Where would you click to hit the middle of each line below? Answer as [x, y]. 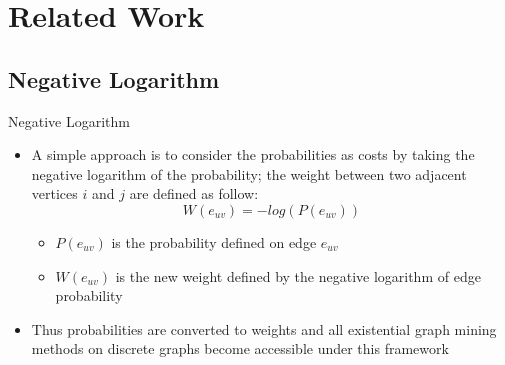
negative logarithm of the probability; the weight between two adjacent [249, 173]
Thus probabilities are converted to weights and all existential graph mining [264, 328]
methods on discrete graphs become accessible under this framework [240, 348]
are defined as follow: [194, 193]
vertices [54, 193]
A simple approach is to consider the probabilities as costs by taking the [253, 154]
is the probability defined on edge [214, 241]
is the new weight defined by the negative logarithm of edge [298, 275]
